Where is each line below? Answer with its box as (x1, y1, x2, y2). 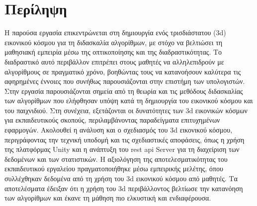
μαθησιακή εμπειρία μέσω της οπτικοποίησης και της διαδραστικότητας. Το (4, 47, 222, 57)
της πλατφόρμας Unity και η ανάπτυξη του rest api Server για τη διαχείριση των (4, 144, 240, 154)
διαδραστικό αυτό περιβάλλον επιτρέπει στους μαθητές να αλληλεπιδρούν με (4, 56, 224, 67)
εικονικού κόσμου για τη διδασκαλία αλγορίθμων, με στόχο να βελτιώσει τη (4, 37, 223, 47)
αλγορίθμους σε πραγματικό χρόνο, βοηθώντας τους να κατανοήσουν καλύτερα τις (4, 66, 241, 76)
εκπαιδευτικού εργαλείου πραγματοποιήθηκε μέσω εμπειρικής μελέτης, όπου (4, 163, 223, 174)
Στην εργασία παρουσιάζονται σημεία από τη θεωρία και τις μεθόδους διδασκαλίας (4, 85, 243, 96)
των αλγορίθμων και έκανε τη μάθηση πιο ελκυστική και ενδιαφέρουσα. (4, 193, 211, 203)
